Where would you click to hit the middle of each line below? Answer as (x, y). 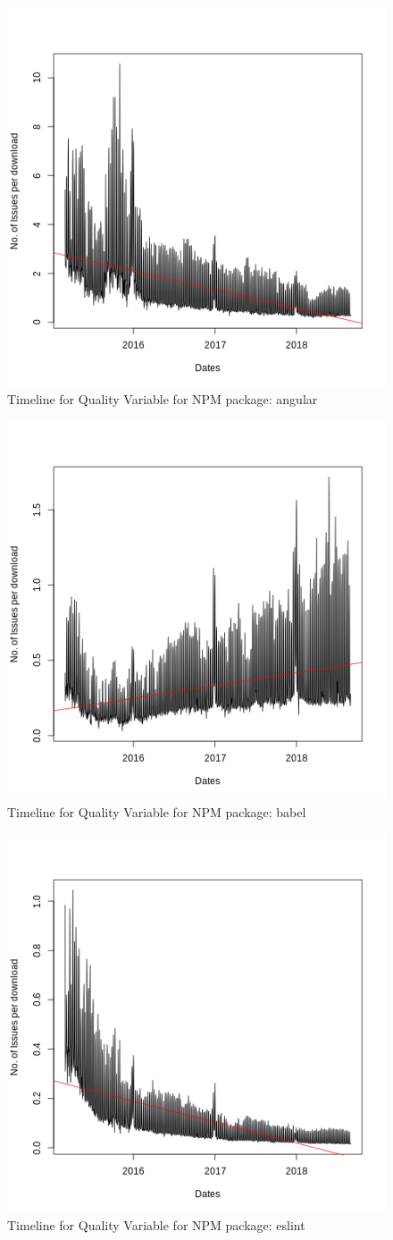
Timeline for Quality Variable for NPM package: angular (163, 398)
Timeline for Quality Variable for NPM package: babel (157, 811)
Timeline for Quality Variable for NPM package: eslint (156, 1224)
